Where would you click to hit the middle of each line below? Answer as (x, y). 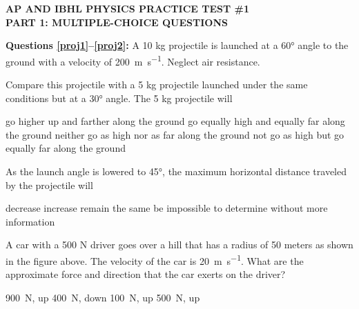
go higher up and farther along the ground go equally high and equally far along (175, 121)
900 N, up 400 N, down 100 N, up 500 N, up (103, 297)
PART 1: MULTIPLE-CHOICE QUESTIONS (117, 22)
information (30, 221)
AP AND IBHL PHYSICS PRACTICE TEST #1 (128, 8)
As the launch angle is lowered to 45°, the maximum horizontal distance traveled (176, 171)
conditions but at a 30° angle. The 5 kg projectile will (119, 98)
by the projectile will (49, 185)
